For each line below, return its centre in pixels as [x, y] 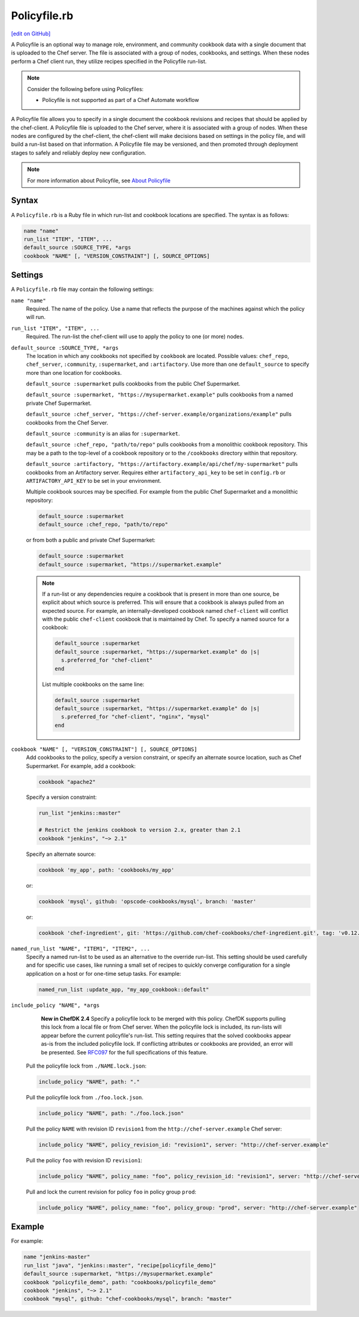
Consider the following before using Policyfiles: [85, 89]
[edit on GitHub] [31, 34]
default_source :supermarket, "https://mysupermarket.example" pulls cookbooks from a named [159, 395]
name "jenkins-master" [57, 1257]
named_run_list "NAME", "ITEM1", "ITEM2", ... [80, 948]
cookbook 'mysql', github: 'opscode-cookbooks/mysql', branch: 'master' [147, 901]
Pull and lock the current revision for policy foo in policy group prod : [111, 1192]
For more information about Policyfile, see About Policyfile [99, 181]
